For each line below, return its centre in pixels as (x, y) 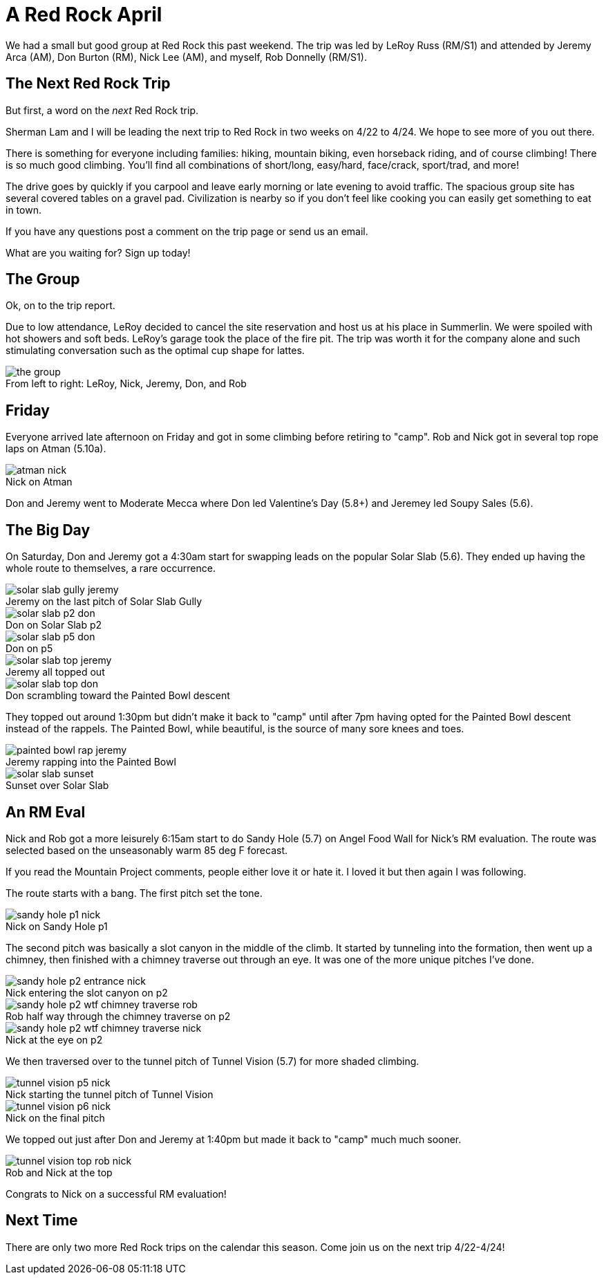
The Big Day (48, 530)
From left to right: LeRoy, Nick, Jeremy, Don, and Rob (126, 384)
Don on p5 (29, 649)
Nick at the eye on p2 (54, 1039)
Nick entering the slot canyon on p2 (87, 992)
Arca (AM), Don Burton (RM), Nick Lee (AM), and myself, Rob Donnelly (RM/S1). (186, 57)
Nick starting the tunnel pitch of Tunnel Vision (110, 1094)
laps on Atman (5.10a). (56, 449)
